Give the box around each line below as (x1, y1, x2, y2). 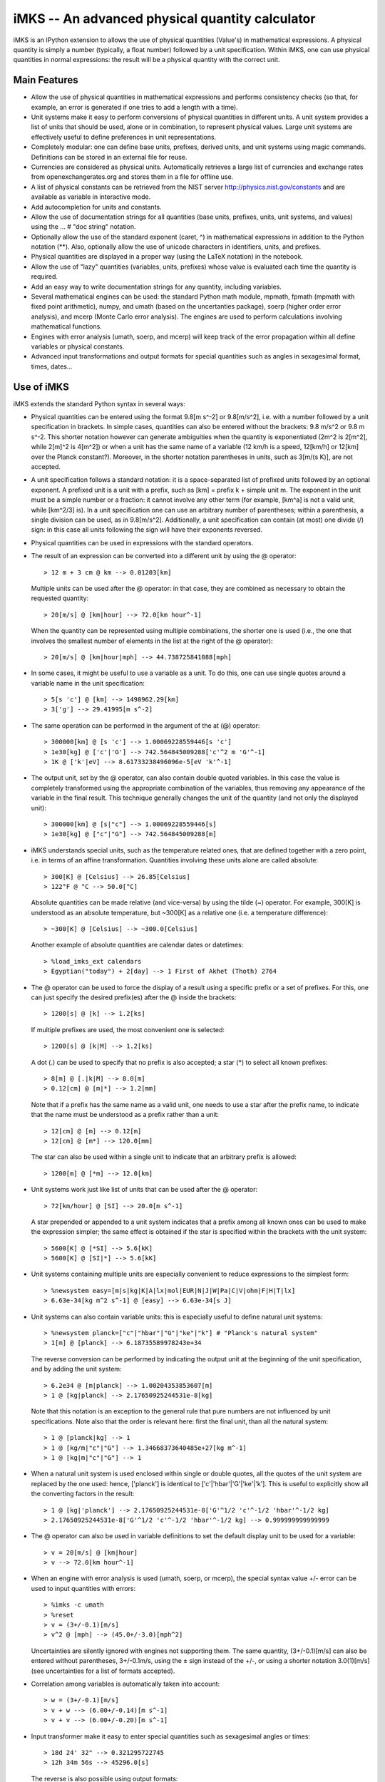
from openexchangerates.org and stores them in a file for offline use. (31, 172, 234, 181)
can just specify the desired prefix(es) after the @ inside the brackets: (31, 993, 237, 1001)
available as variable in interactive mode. (31, 192, 151, 201)
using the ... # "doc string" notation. (31, 222, 136, 231)
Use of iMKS (13, 381, 69, 393)
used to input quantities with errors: (31, 1584, 135, 1592)
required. (31, 272, 58, 281)
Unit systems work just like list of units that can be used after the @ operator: (31, 1185, 258, 1194)
